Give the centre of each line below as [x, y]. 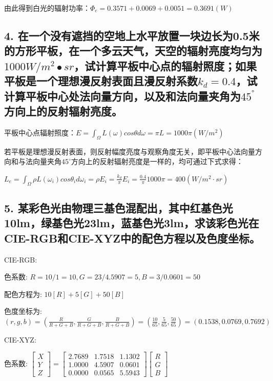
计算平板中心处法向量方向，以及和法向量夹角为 [122, 96]
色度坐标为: [23, 311]
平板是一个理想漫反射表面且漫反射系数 [101, 81]
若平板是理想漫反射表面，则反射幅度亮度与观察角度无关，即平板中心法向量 [130, 151]
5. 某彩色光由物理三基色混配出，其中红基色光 [119, 207]
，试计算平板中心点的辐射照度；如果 [165, 65]
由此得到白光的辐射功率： [47, 8]
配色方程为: [23, 294]
